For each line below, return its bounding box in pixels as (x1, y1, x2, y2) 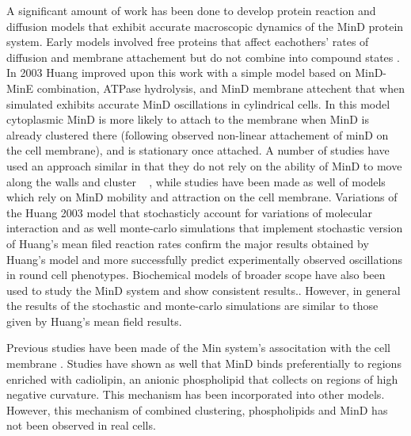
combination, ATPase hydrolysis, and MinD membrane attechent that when (36, 79, 405, 96)
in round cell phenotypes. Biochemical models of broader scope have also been (6, 266, 386, 283)
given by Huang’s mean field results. (6, 312, 182, 329)
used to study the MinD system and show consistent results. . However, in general (6, 281, 401, 298)
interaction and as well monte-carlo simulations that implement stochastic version (6, 220, 403, 236)
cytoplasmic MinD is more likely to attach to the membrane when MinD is (6, 111, 369, 128)
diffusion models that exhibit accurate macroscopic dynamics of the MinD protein (6, 17, 404, 34)
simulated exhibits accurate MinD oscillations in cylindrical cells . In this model (6, 95, 390, 112)
